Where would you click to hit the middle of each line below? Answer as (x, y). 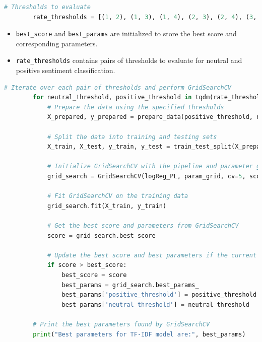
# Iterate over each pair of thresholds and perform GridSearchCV (118, 87)
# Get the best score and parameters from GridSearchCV (143, 226)
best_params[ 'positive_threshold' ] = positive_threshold (159, 295)
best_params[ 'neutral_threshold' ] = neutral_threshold (155, 304)
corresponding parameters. (57, 43)
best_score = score (94, 275)
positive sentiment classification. (65, 70)
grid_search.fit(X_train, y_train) (107, 206)
